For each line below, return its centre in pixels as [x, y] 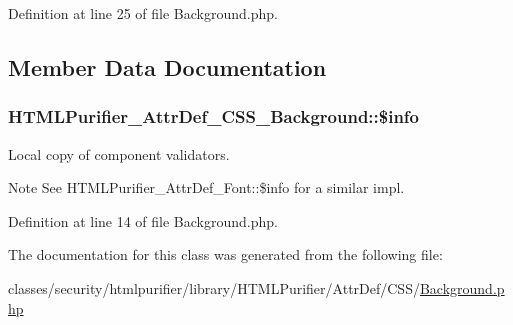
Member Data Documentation [167, 66]
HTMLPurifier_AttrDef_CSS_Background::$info [214, 116]
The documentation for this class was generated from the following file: [225, 254]
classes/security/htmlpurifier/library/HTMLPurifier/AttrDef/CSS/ [214, 287]
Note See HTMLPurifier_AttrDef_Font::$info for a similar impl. [206, 187]
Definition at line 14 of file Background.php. [143, 220]
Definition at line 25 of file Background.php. [143, 13]
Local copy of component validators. [119, 153]
